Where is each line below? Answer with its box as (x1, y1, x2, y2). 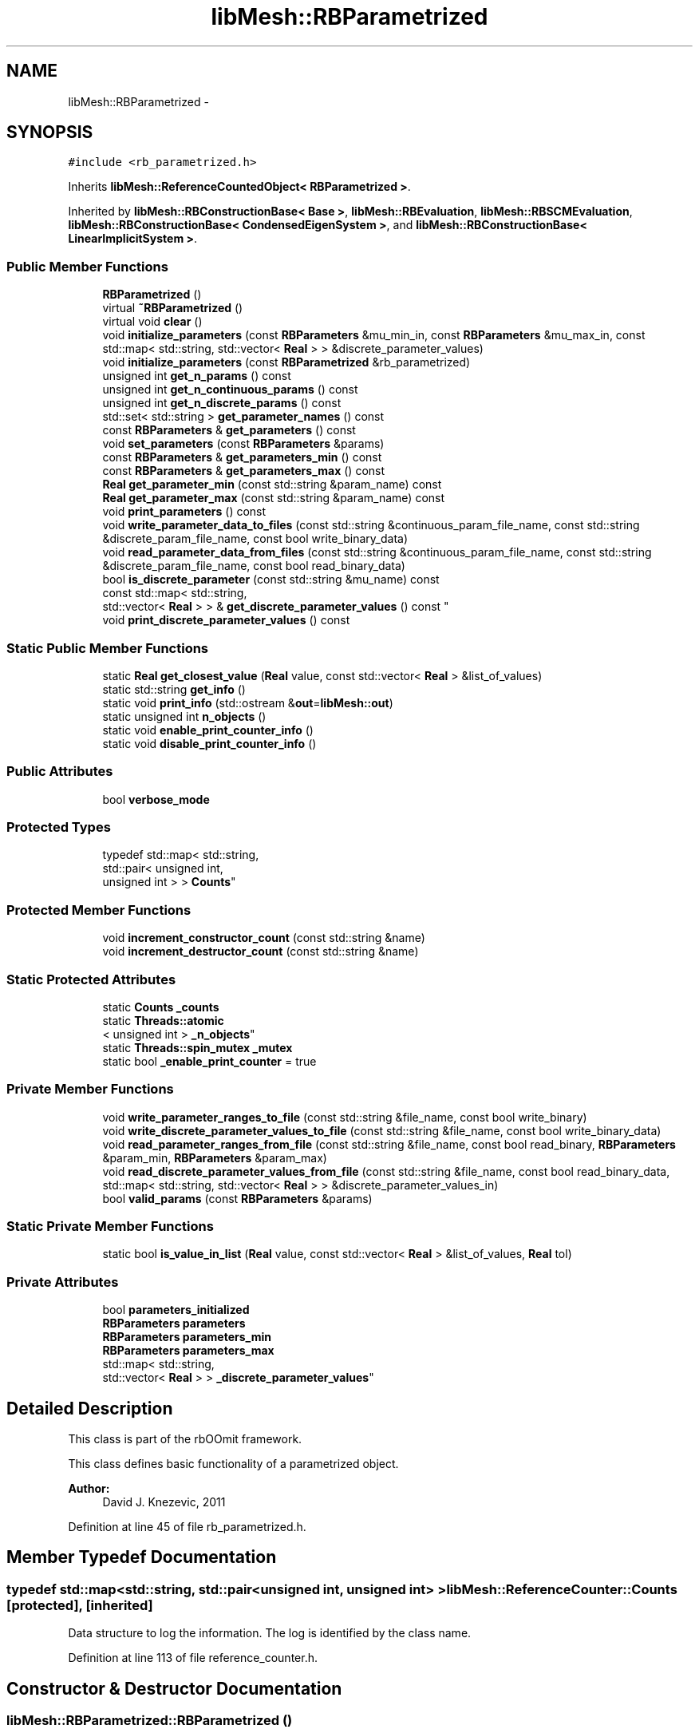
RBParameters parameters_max (102, 1343, 274, 1358)
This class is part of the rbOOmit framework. (68, 1432, 302, 1446)
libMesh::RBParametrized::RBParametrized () (6, 1712, 293, 1729)
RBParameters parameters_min (102, 1330, 271, 1344)
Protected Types (6, 819, 111, 836)
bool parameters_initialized (102, 1303, 250, 1317)
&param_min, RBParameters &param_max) (102, 1150, 327, 1165)
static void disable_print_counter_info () (102, 736, 317, 750)
